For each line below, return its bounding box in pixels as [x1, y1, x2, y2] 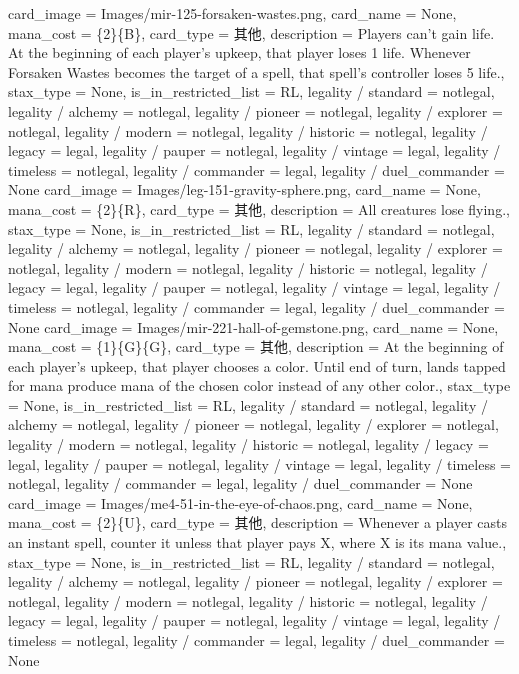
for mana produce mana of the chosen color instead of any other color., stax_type [8, 375, 511, 396]
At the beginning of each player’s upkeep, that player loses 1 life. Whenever [8, 42, 471, 63]
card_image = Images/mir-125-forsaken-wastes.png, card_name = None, [8, 3, 457, 23]
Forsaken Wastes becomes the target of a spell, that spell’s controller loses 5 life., [8, 61, 505, 82]
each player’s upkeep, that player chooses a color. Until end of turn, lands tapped [8, 355, 506, 376]
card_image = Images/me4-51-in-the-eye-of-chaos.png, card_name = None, [8, 492, 473, 513]
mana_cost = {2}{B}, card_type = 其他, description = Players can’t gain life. [8, 22, 495, 43]
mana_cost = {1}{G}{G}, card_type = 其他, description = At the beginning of [8, 336, 504, 357]
